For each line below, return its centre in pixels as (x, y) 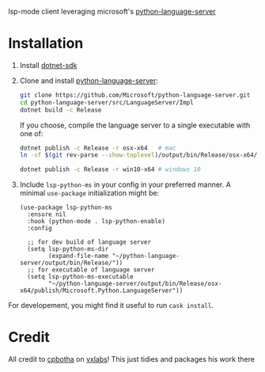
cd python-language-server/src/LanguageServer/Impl (106, 102)
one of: (31, 133)
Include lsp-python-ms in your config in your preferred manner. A (125, 184)
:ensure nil (47, 214)
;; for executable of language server (91, 270)
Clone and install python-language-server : (89, 80)
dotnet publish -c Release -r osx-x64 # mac (98, 148)
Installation (46, 44)
